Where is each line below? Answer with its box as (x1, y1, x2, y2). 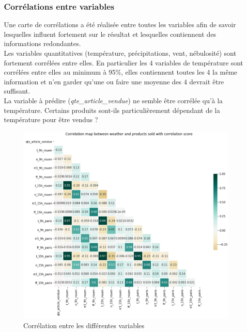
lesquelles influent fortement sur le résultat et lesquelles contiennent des (4, 29, 216, 39)
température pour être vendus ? (4, 114, 98, 125)
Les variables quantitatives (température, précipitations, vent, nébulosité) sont (4, 48, 236, 58)
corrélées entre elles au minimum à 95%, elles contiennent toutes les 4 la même (4, 67, 237, 77)
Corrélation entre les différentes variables (23, 320, 145, 330)
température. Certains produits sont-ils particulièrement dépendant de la (4, 105, 220, 115)
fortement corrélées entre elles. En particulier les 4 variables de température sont (4, 57, 243, 67)
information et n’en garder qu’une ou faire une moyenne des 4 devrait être (4, 76, 224, 86)
